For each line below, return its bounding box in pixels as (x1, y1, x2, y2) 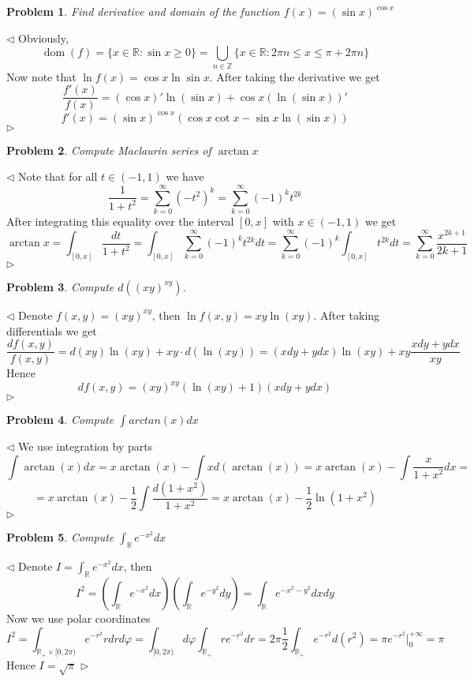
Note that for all (18, 168, 98, 185)
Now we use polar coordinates (6, 609, 151, 626)
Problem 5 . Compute (6, 529, 114, 545)
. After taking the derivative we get (209, 68, 380, 84)
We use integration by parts (18, 438, 153, 455)
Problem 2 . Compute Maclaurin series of (6, 141, 211, 158)
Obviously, (18, 29, 69, 46)
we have (166, 168, 204, 185)
